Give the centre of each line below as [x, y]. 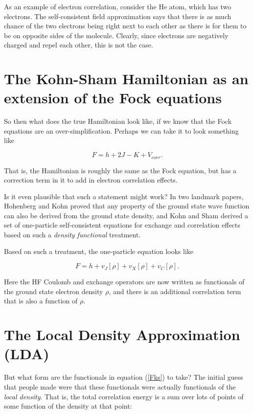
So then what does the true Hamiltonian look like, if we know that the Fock [118, 121]
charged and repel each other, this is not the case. [79, 45]
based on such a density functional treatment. [72, 235]
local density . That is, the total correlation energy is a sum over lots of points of [124, 396]
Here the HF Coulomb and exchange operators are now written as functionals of [124, 282]
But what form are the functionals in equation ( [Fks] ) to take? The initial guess [124, 377]
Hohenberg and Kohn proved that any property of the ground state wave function [127, 206]
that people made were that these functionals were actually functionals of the [120, 386]
